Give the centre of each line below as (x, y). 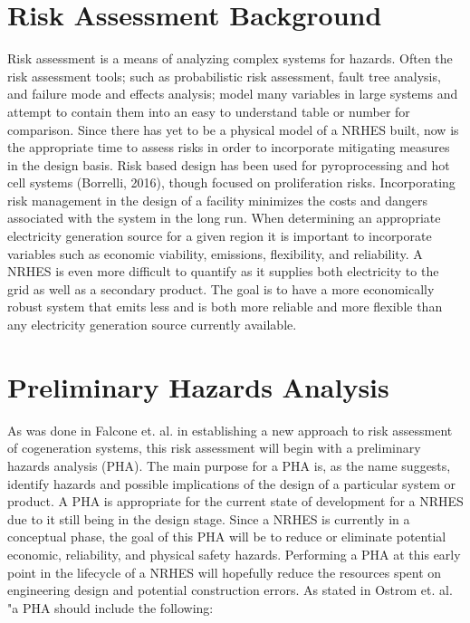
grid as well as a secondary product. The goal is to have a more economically (221, 288)
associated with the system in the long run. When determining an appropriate (224, 218)
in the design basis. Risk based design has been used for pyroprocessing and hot (229, 164)
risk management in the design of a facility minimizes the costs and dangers (218, 200)
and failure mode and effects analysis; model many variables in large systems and (233, 94)
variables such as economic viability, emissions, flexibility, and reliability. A (215, 253)
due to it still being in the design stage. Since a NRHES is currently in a (209, 518)
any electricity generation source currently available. (152, 325)
